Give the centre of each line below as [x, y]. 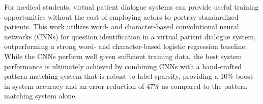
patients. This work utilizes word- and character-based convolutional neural [122, 27]
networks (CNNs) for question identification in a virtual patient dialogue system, [130, 36]
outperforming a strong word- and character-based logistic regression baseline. [126, 46]
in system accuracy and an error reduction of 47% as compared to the [113, 86]
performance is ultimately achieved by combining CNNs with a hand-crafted [123, 66]
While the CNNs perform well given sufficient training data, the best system [123, 56]
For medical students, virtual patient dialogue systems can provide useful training [131, 7]
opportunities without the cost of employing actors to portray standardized [121, 16]
